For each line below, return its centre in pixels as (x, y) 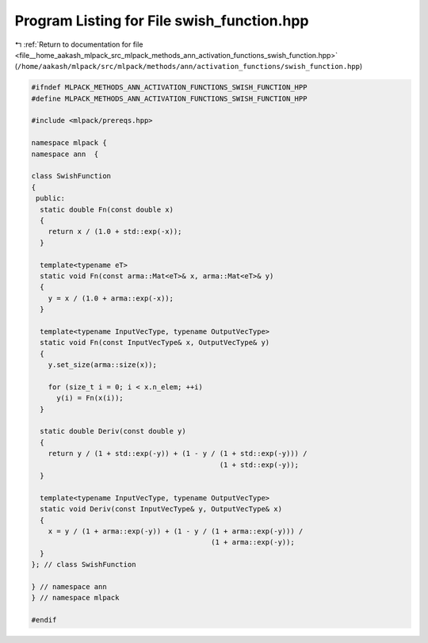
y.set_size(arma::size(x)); (103, 365)
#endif (44, 620)
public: (51, 199)
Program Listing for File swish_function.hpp (162, 21)
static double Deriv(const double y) (113, 431)
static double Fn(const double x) (107, 209)
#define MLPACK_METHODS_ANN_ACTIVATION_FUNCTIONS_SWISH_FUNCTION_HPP (169, 98)
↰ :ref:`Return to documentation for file (79, 44)
